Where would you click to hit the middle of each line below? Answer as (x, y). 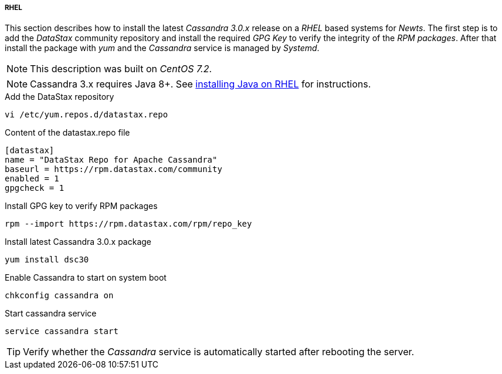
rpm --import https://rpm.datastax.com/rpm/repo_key (128, 224)
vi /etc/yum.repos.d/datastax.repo (87, 115)
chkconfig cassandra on (59, 296)
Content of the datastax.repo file (67, 133)
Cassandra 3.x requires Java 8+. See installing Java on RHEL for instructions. (201, 84)
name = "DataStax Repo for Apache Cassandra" (111, 160)
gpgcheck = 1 (35, 188)
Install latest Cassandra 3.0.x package (78, 242)
